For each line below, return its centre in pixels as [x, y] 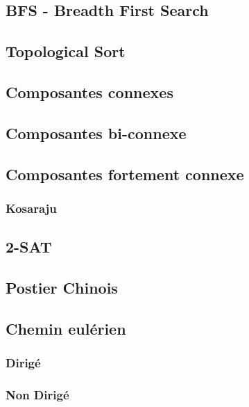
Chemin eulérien [66, 328]
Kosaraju [31, 208]
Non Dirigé [37, 394]
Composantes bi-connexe [96, 133]
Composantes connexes [89, 91]
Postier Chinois [62, 287]
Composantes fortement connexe [125, 174]
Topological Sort [66, 51]
